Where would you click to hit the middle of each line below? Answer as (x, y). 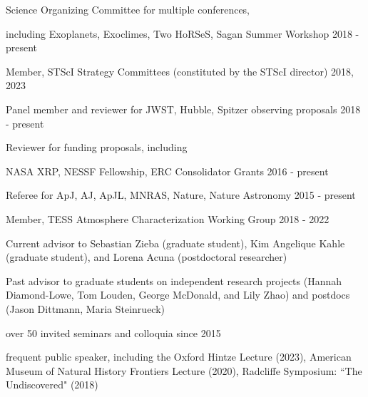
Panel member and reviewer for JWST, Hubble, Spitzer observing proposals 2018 (183, 109)
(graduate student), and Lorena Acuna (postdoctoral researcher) (147, 257)
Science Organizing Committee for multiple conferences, (128, 9)
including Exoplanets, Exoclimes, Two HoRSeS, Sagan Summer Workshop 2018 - (183, 33)
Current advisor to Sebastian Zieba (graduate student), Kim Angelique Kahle (175, 243)
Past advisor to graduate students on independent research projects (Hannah (174, 280)
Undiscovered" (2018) (52, 385)
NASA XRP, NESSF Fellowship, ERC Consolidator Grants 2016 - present (167, 171)
